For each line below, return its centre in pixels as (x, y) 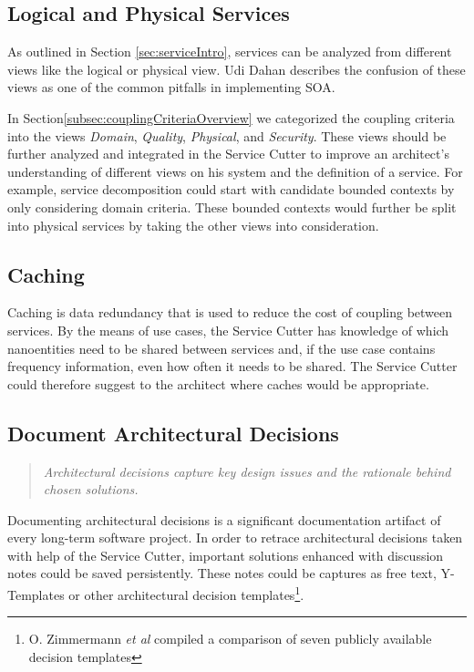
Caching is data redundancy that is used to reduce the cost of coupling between (230, 312)
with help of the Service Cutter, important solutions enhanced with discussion (226, 555)
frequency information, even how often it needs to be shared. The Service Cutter (232, 366)
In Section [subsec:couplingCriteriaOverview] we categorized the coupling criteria (231, 117)
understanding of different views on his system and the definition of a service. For (235, 171)
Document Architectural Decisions (173, 433)
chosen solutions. (91, 489)
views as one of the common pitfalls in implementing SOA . (171, 87)
